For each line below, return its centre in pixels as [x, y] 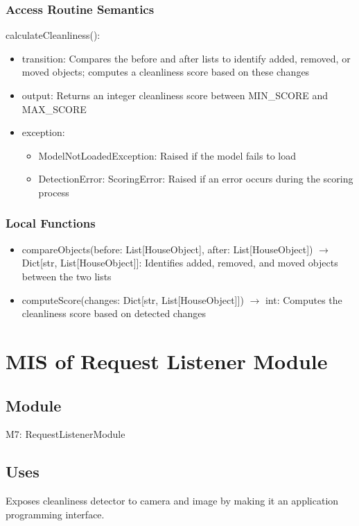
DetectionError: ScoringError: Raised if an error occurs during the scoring [196, 179]
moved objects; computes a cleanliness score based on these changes [166, 72]
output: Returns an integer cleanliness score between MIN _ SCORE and [175, 95]
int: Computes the [304, 299]
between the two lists [67, 276]
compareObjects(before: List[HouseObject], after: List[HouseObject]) [167, 249]
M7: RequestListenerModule [65, 434]
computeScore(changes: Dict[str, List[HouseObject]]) [133, 299]
